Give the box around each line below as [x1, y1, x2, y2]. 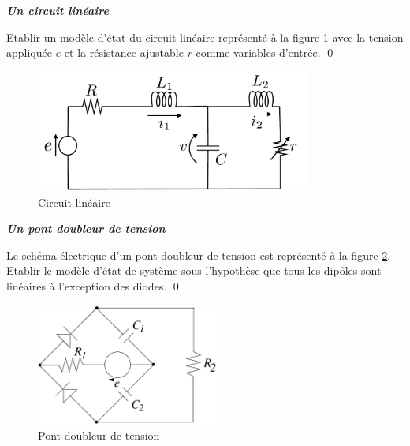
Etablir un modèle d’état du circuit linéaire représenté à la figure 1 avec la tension [6, 28, 404, 45]
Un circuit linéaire [6, 2, 109, 18]
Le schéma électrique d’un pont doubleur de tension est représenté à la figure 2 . [6, 246, 391, 263]
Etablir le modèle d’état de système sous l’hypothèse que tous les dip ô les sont [6, 262, 382, 279]
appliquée [6, 44, 52, 61]
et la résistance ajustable [64, 44, 184, 61]
